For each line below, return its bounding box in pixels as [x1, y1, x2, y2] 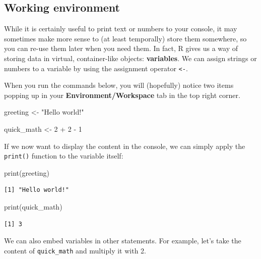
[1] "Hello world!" [4, 186, 69, 194]
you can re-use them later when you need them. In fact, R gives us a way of [4, 43, 238, 54]
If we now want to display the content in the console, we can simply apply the [4, 140, 245, 151]
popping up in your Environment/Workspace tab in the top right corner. [4, 89, 240, 100]
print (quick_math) [4, 201, 62, 212]
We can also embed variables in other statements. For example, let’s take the [4, 235, 241, 246]
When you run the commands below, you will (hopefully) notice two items [4, 80, 234, 90]
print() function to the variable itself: [4, 150, 123, 161]
